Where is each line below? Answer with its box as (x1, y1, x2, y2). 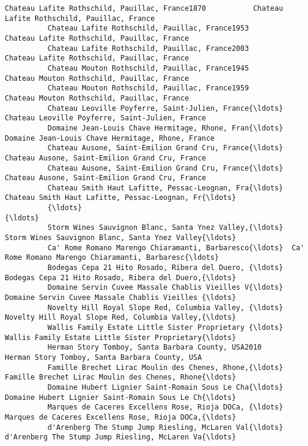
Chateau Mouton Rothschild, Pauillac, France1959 (47, 84, 249, 93)
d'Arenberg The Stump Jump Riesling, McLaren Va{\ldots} (5, 433, 236, 442)
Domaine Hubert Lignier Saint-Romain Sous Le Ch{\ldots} (5, 393, 236, 402)
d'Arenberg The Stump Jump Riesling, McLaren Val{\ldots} (47, 423, 283, 432)
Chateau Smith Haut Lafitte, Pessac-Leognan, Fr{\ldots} (5, 193, 236, 202)
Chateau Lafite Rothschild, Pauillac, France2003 (47, 44, 249, 53)
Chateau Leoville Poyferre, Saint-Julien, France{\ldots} (47, 104, 283, 113)
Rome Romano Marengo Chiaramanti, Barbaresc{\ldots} (5, 253, 219, 262)
